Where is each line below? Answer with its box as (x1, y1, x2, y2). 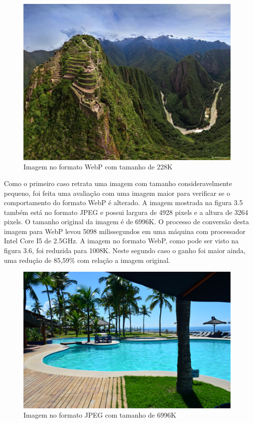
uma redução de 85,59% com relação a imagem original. (4, 255, 170, 265)
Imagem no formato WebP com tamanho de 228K (23, 162, 173, 172)
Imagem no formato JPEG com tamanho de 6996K (23, 410, 176, 420)
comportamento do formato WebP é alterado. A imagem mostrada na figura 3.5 (4, 197, 243, 208)
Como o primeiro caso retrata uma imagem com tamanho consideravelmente (4, 178, 232, 188)
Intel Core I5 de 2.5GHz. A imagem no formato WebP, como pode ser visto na (4, 235, 239, 246)
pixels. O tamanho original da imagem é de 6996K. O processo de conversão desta (4, 216, 249, 227)
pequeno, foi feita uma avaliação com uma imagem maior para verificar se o (4, 188, 230, 198)
